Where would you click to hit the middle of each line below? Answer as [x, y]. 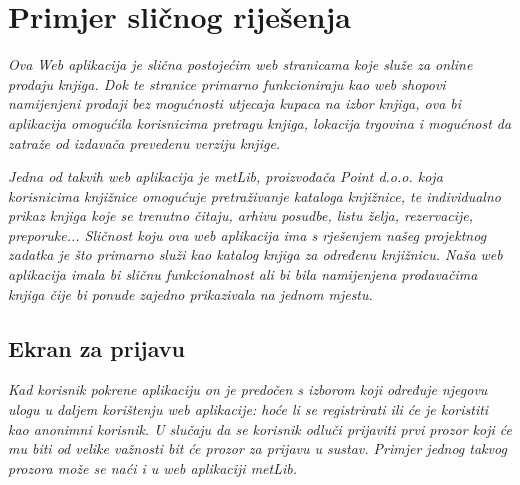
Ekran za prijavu [96, 347]
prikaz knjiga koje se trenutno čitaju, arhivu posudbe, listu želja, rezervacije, [241, 215]
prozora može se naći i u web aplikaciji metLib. [152, 467]
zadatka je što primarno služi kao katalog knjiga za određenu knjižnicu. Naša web [255, 254]
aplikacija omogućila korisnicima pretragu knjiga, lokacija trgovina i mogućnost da [260, 122]
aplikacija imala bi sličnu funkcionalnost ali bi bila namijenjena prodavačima [243, 274]
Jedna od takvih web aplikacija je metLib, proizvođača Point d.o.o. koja [225, 176]
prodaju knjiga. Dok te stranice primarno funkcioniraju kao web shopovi [227, 83]
